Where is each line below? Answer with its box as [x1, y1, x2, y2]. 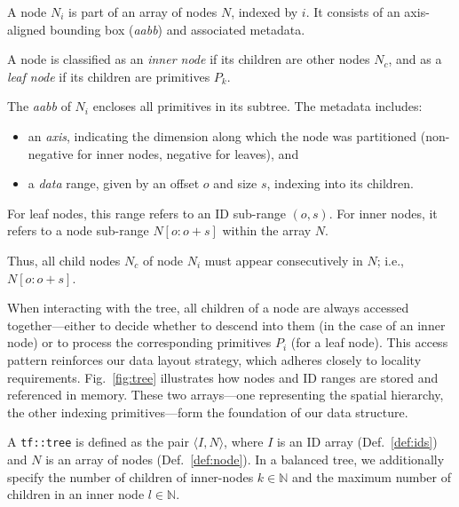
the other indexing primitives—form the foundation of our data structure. [7, 402, 408, 421]
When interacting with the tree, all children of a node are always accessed [7, 298, 409, 317]
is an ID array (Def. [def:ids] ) [276, 432, 438, 451]
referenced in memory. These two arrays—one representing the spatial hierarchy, [7, 385, 444, 404]
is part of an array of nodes [68, 3, 218, 20]
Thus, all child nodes [7, 250, 121, 269]
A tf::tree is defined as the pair [7, 432, 189, 451]
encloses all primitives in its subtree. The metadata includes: [92, 97, 423, 115]
